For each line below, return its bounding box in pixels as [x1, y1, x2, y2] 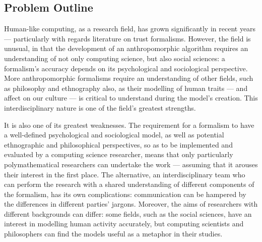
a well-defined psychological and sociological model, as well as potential [4, 129, 224, 140]
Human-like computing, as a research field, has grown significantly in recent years [4, 23, 256, 34]
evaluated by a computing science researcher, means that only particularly [4, 149, 233, 160]
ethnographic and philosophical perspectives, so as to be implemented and [4, 139, 233, 150]
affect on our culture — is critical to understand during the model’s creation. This [4, 92, 258, 103]
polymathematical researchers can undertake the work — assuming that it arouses [4, 159, 258, 169]
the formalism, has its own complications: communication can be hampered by [4, 188, 246, 199]
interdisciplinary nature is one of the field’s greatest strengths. [4, 102, 196, 113]
